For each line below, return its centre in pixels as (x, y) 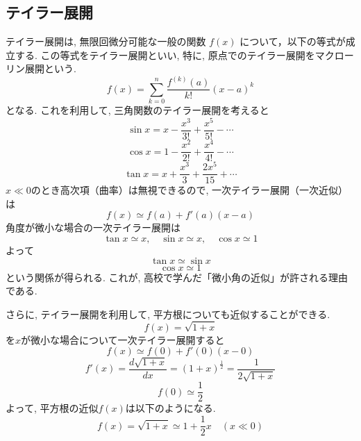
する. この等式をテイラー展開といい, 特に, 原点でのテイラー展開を (165, 55)
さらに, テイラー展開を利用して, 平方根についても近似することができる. (168, 314)
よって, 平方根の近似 (52, 408)
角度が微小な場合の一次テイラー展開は (93, 227)
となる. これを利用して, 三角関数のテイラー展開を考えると (137, 110)
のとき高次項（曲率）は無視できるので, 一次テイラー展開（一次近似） (190, 190)
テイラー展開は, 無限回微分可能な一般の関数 (106, 41)
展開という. (50, 68)
